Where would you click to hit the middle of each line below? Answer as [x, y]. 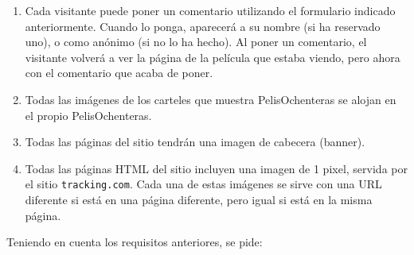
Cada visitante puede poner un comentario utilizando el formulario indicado [210, 10]
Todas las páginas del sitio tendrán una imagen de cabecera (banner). [195, 142]
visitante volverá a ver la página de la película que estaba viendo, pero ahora [213, 57]
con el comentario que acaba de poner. [119, 73]
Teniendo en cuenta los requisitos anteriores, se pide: [135, 242]
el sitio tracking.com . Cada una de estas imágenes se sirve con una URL [203, 184]
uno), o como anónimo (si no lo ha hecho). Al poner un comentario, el [196, 42]
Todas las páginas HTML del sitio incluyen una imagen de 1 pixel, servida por [216, 168]
